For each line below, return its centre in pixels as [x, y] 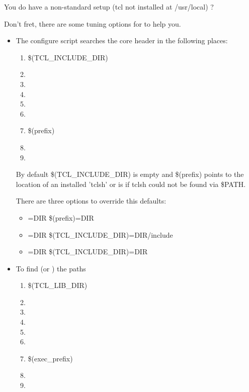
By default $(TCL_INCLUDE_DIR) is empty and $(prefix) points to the [130, 174]
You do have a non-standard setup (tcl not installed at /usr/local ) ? [109, 7]
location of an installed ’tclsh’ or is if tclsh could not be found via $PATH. [131, 184]
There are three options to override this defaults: [91, 201]
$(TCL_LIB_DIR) [58, 285]
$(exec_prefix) [50, 358]
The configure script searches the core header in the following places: [122, 40]
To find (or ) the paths [51, 268]
